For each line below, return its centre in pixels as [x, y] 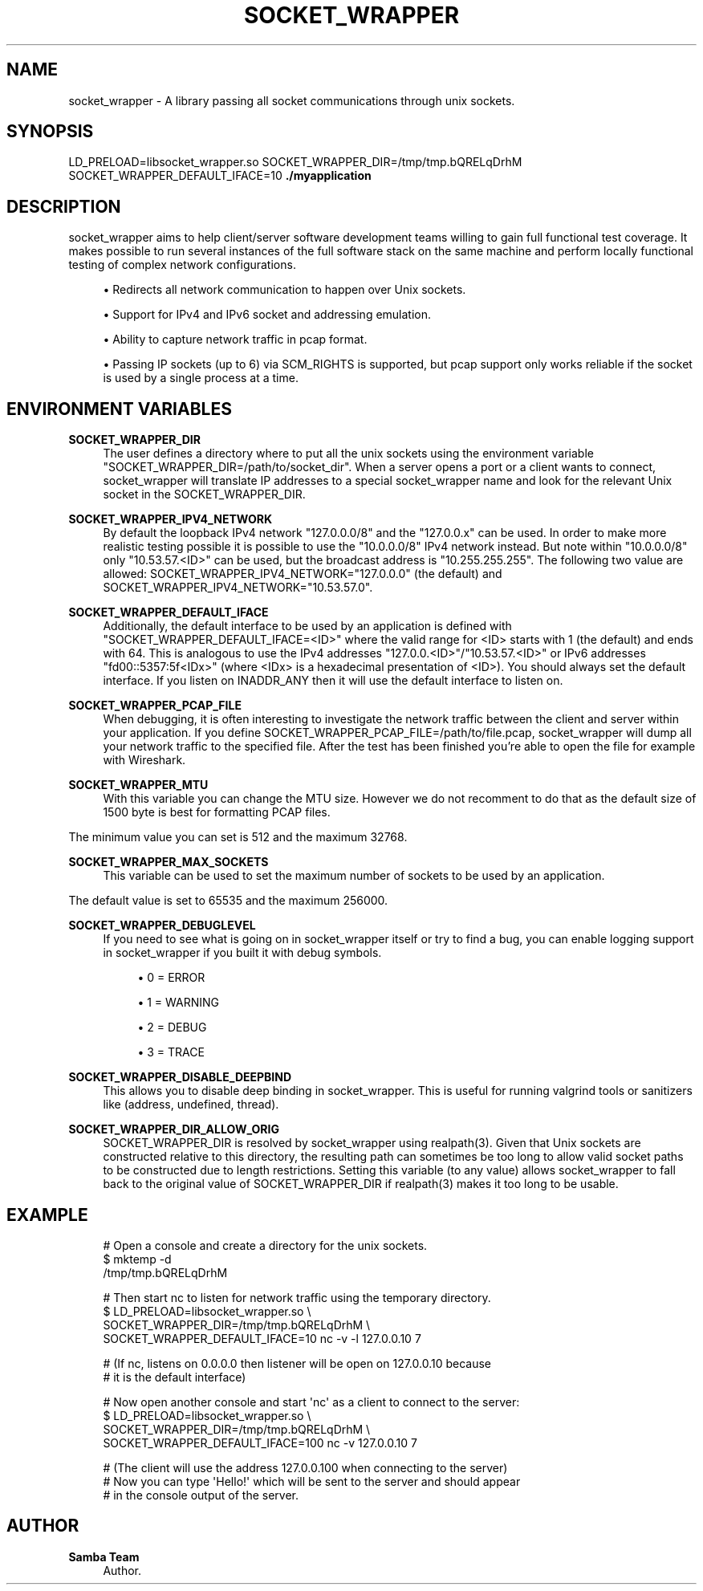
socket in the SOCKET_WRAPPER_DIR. [204, 494]
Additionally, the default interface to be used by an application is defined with [307, 626]
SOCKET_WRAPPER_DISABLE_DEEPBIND [180, 1077]
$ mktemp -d [137, 1259]
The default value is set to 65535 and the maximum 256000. [228, 901]
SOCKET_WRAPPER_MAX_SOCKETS [169, 862]
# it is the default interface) [175, 1377]
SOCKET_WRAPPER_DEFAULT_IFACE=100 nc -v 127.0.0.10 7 [260, 1442]
